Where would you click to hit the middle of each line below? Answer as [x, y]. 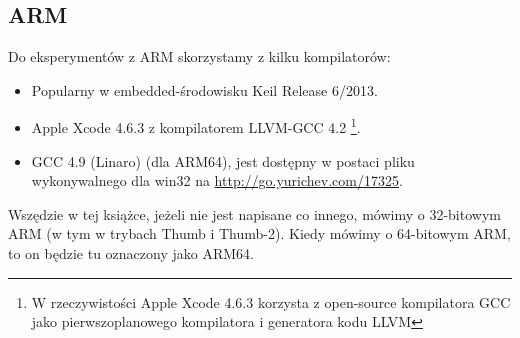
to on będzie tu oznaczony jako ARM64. [131, 253]
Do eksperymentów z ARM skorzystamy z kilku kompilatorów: [199, 56]
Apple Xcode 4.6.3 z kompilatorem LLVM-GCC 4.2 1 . [196, 126]
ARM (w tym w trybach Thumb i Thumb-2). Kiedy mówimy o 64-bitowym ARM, [259, 233]
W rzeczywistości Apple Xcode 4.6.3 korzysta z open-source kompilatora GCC [271, 301]
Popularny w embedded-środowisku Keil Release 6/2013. [204, 89]
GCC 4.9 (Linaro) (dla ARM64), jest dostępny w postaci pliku [223, 160]
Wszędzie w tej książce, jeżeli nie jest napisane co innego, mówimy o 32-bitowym [254, 213]
